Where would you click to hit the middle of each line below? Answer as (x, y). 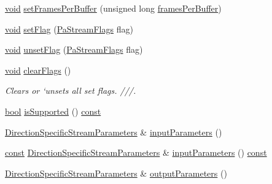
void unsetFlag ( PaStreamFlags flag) (74, 49)
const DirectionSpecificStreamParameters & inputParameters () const (136, 152)
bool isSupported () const (53, 111)
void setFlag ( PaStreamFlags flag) (69, 29)
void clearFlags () (38, 70)
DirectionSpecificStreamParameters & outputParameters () (116, 173)
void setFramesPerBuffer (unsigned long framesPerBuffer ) (113, 8)
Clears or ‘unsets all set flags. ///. (71, 90)
